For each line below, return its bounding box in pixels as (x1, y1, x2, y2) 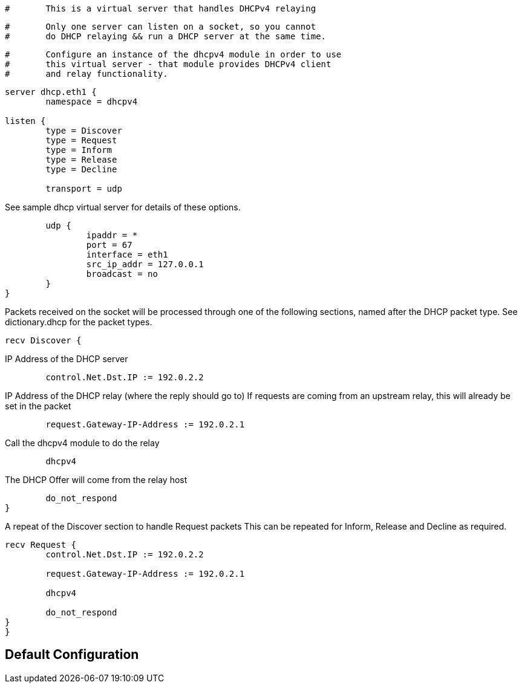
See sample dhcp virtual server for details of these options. (5, 202, 241, 212)
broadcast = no (86, 269, 158, 279)
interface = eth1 (86, 250, 168, 259)
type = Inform (45, 145, 113, 155)
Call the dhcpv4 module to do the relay (5, 438, 160, 448)
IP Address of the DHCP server (5, 354, 128, 364)
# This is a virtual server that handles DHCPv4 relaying (5, 4, 316, 13)
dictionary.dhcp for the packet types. (5, 317, 152, 327)
